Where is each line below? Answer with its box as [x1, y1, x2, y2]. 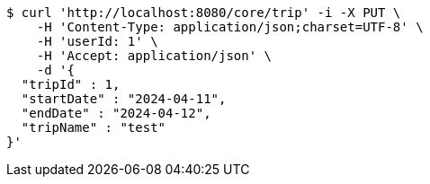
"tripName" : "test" [21, 120, 166, 135]
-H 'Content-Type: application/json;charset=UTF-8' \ [36, 20, 424, 34]
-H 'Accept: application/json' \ [36, 48, 273, 63]
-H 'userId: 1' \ [36, 34, 158, 48]
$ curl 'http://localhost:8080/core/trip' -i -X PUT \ [6, 5, 401, 20]
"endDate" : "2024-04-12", [21, 106, 211, 120]
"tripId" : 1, [21, 77, 121, 92]
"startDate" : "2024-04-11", [21, 92, 227, 106]
